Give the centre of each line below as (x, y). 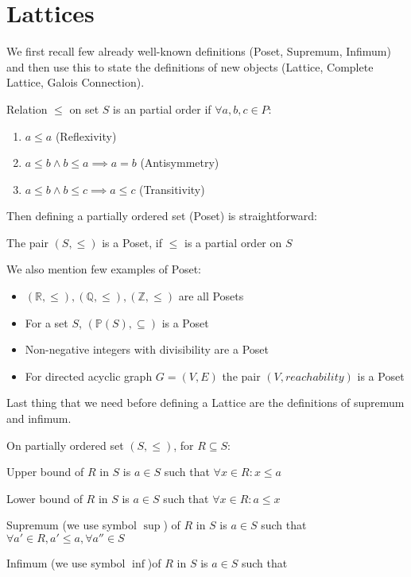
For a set (47, 322)
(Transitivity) (172, 189)
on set (84, 108)
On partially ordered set (65, 445)
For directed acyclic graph (89, 376)
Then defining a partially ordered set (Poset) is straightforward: (162, 216)
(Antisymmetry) (180, 163)
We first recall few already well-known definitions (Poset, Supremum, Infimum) (199, 51)
